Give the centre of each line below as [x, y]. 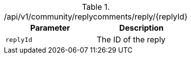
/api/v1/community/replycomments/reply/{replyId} [96, 17]
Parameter [50, 28]
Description [142, 28]
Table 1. [96, 7]
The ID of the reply [131, 39]
